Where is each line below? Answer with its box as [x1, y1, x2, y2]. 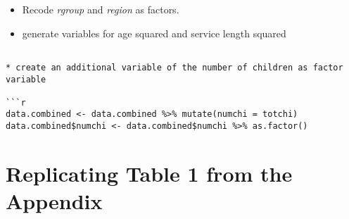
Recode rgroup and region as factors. [22, 2, 179, 16]
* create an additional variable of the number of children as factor [6, 62, 343, 73]
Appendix [6, 187, 103, 215]
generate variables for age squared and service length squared [22, 25, 286, 40]
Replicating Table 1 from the [6, 158, 293, 187]
